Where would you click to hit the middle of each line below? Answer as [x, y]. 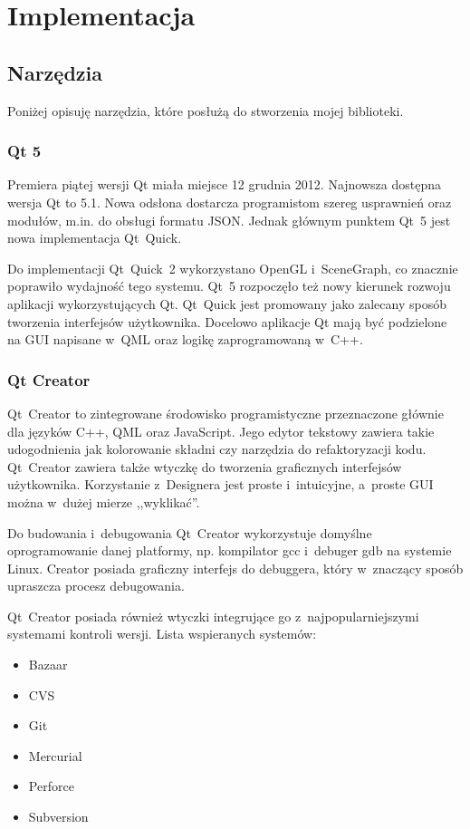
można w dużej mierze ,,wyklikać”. [104, 501]
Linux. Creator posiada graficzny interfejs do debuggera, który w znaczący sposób [235, 568]
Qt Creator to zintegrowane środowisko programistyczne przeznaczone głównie [225, 413]
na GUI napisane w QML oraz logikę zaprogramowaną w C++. [185, 339]
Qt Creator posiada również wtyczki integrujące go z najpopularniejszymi [213, 616]
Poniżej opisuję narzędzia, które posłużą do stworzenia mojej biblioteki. [206, 110]
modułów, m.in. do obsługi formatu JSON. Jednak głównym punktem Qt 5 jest [229, 220]
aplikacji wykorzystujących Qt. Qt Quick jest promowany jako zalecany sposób [227, 303]
